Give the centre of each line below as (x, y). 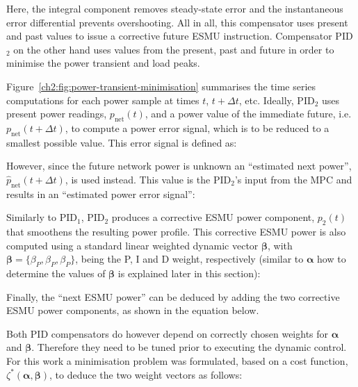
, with (280, 245)
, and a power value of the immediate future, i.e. (248, 114)
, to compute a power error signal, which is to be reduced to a (197, 127)
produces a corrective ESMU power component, (213, 217)
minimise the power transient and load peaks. (103, 63)
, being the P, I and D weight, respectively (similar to (189, 259)
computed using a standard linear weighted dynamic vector (132, 245)
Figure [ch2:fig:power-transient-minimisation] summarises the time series (161, 86)
